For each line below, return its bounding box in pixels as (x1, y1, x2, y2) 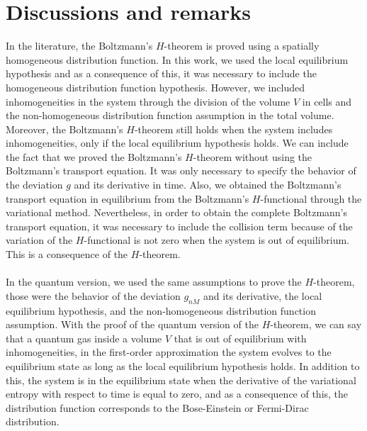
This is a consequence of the (6, 247, 128, 262)
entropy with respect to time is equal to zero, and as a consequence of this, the (6, 386, 349, 401)
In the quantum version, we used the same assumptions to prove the (6, 274, 302, 289)
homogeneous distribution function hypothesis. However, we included (6, 79, 305, 94)
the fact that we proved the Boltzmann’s (6, 149, 182, 164)
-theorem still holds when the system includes (134, 121, 333, 136)
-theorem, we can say (270, 317, 362, 332)
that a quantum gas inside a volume (6, 330, 162, 345)
